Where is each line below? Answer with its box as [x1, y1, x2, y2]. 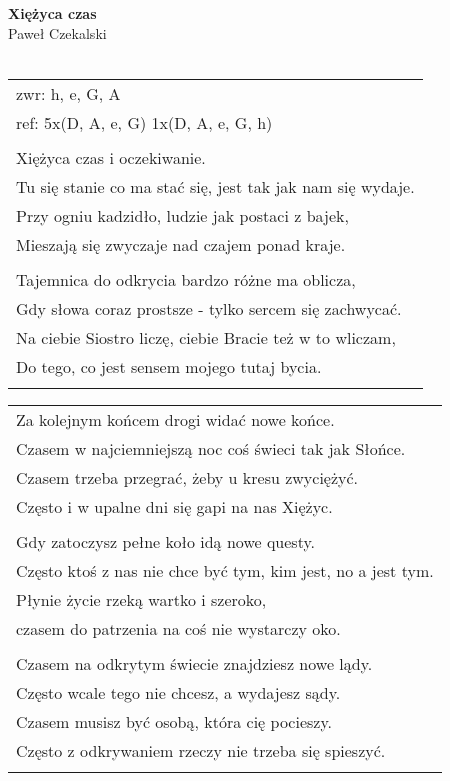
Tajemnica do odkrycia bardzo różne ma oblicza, [16, 267, 356, 291]
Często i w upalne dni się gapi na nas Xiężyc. [16, 494, 333, 518]
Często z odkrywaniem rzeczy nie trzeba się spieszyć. [16, 738, 386, 762]
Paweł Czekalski [8, 22, 107, 43]
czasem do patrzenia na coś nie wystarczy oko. [16, 616, 341, 640]
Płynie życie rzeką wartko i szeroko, [16, 587, 267, 611]
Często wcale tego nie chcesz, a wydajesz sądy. [16, 680, 341, 704]
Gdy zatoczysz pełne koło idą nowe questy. [16, 529, 316, 553]
